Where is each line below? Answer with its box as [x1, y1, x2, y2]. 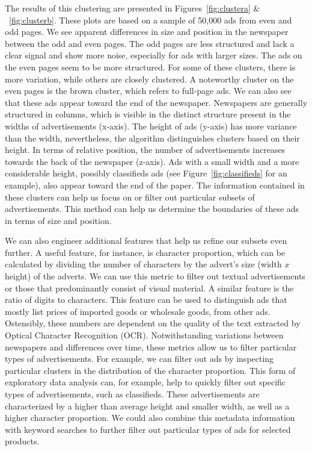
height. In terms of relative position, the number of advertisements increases [5, 143, 286, 156]
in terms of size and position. [5, 214, 112, 226]
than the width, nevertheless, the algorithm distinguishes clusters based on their [5, 131, 300, 144]
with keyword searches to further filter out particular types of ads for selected [5, 423, 291, 435]
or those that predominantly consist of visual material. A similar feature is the [5, 281, 294, 294]
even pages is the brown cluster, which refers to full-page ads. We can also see [5, 84, 292, 97]
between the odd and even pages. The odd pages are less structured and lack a [5, 37, 295, 49]
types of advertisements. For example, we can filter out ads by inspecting [5, 352, 274, 365]
